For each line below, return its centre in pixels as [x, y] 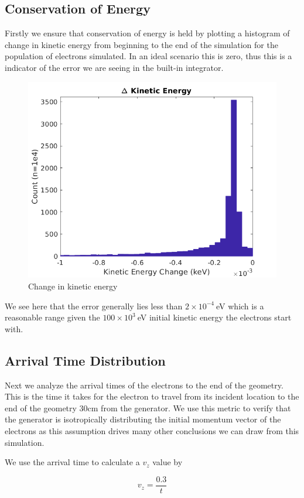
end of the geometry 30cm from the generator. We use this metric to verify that [148, 407]
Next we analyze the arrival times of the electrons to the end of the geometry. [144, 385]
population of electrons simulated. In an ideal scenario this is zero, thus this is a [148, 56]
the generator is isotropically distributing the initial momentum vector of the [143, 419]
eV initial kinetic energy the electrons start [214, 317]
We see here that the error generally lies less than [94, 306]
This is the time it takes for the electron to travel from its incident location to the [152, 396]
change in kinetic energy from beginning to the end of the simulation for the [141, 44]
